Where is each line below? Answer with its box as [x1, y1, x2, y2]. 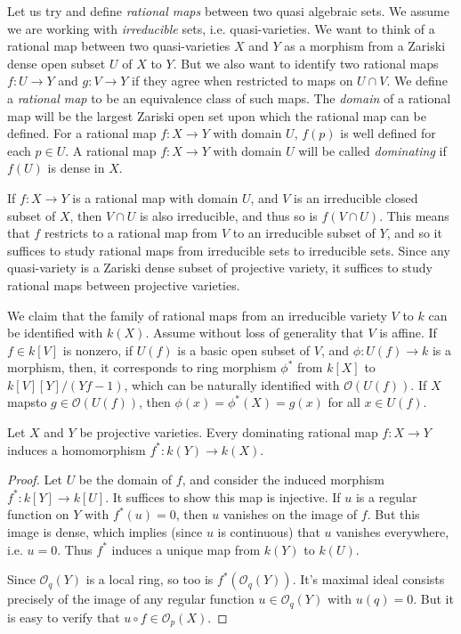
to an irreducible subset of [232, 224, 376, 242]
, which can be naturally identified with [124, 375, 340, 394]
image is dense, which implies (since [7, 523, 203, 541]
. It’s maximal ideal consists [292, 570, 445, 589]
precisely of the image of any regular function [7, 589, 255, 608]
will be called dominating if [298, 141, 447, 159]
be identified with [7, 323, 103, 342]
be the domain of [78, 470, 173, 489]
